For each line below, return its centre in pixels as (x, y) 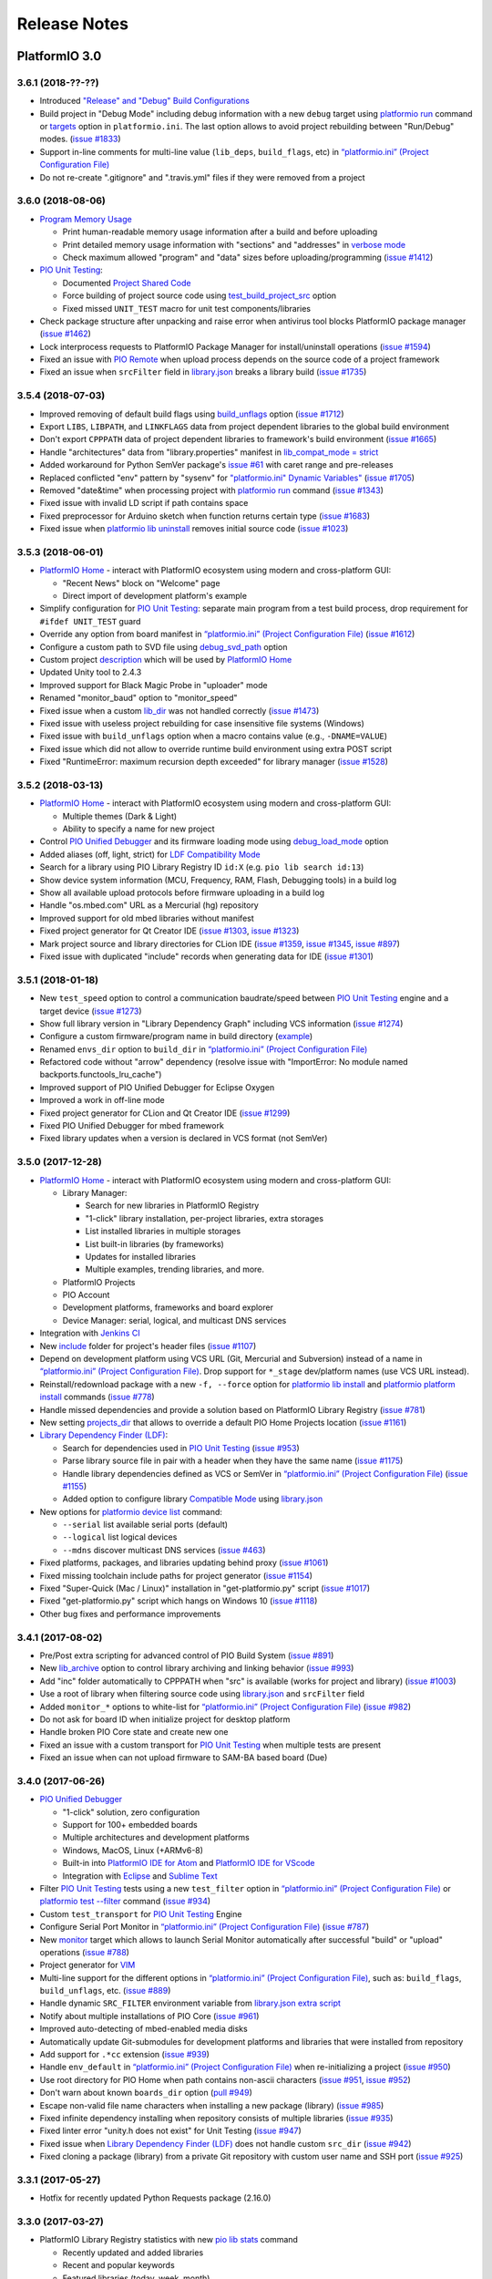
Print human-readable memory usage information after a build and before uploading (220, 232)
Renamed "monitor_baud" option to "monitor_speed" (138, 698)
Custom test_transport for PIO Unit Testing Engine (141, 1913)
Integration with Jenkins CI (90, 1333)
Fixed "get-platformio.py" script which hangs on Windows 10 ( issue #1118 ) (179, 1601)
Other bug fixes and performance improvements (130, 1614)
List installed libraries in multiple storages (163, 1232)
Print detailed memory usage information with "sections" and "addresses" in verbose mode (234, 244)
